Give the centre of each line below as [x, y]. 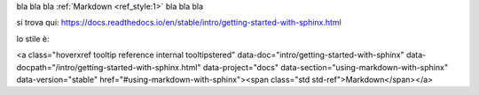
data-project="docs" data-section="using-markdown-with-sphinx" [325, 67]
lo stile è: [33, 39]
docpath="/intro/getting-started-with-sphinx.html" [109, 67]
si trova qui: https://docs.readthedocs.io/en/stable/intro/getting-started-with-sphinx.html [179, 23]
